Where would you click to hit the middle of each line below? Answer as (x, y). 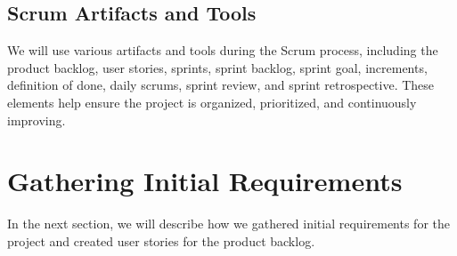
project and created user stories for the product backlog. (161, 240)
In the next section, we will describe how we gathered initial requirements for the (228, 224)
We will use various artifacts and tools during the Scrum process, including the (223, 50)
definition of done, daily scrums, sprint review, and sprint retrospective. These (221, 85)
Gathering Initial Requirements (205, 181)
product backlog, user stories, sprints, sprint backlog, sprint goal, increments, (217, 67)
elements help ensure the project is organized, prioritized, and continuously (212, 102)
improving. (37, 120)
